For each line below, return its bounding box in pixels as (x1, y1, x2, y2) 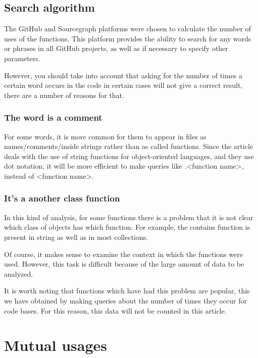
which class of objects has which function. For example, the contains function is (4, 222, 250, 232)
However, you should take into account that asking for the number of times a (4, 70, 243, 80)
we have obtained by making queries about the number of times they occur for (4, 295, 247, 305)
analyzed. (4, 268, 33, 279)
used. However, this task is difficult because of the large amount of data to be (4, 259, 244, 269)
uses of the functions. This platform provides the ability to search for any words (4, 33, 251, 43)
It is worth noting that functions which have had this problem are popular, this (4, 285, 250, 296)
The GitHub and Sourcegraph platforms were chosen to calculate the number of (4, 23, 251, 34)
